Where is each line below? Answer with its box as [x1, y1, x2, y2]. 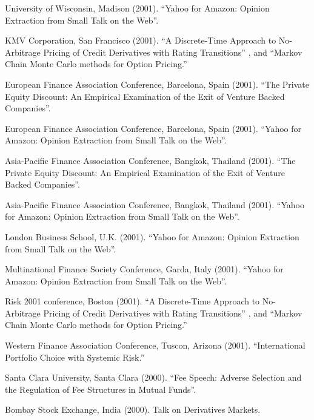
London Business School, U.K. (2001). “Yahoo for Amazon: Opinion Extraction [5, 230, 299, 243]
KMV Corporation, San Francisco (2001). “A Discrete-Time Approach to [5, 34, 276, 47]
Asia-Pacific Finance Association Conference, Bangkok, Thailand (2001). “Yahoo [5, 198, 304, 211]
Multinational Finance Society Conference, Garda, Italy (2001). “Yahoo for [5, 263, 284, 275]
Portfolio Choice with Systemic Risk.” [5, 350, 145, 363]
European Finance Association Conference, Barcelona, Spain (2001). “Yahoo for [5, 122, 301, 134]
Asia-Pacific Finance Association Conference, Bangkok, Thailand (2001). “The [5, 154, 296, 166]
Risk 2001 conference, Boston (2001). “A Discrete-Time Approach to [5, 295, 260, 307]
